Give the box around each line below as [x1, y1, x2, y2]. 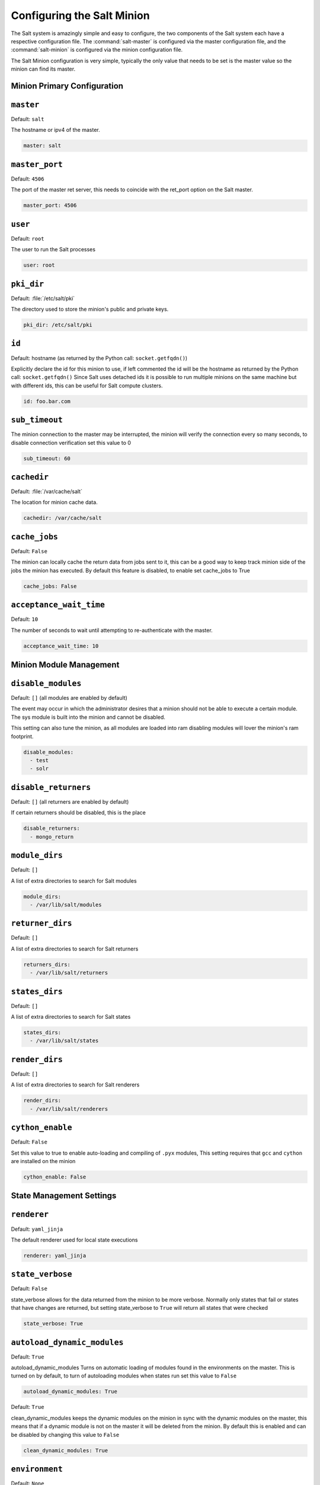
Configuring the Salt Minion [11, 9, 151, 22]
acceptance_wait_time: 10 [23, 642, 99, 649]
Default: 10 [11, 615, 39, 623]
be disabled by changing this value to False [11, 1431, 120, 1438]
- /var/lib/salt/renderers [30, 1105, 108, 1112]
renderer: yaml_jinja [23, 1252, 87, 1259]
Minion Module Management [11, 659, 120, 669]
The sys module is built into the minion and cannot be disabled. [11, 713, 166, 721]
